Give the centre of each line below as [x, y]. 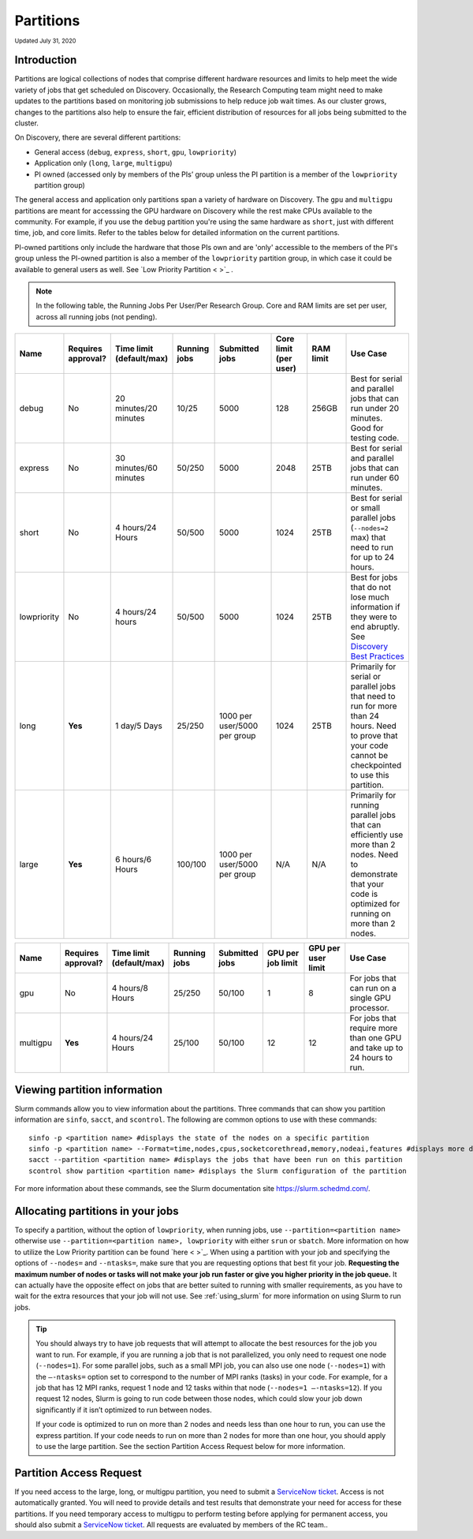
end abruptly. [375, 627]
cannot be [369, 756]
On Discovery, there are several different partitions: [98, 137]
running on [371, 913]
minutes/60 [136, 468]
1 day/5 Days [139, 726]
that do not [371, 588]
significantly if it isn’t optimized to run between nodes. [124, 1410]
